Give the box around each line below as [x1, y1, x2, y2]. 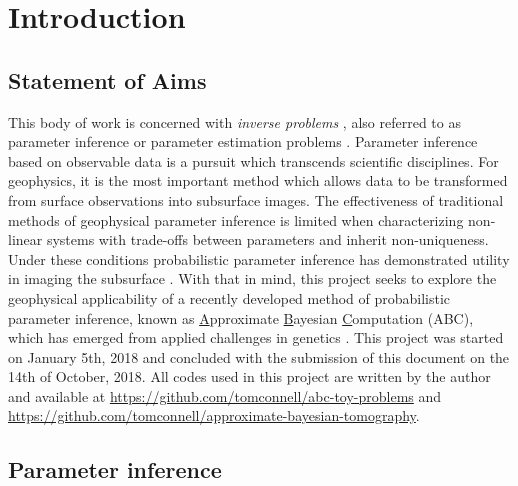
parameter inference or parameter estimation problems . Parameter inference [8, 131, 478, 152]
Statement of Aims [8, 64, 207, 95]
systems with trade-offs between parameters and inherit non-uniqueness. [46, 229, 489, 250]
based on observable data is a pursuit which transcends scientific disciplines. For [8, 150, 499, 171]
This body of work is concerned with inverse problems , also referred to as [8, 111, 461, 132]
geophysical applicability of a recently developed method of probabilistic [8, 287, 451, 308]
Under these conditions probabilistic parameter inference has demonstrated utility [8, 248, 510, 269]
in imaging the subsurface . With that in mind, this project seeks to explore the [8, 268, 497, 289]
